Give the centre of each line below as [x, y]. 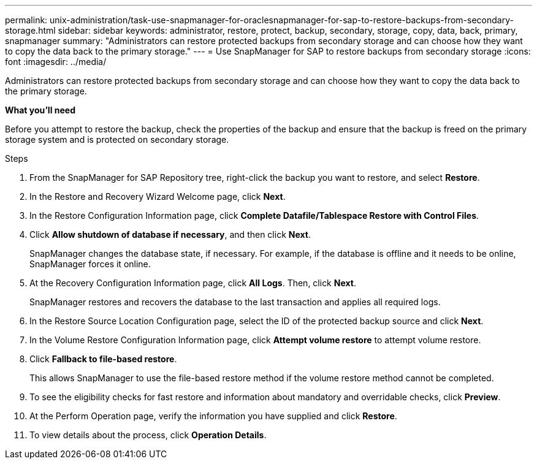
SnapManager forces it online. [90, 264]
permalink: [26, 20]
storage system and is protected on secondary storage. [117, 139]
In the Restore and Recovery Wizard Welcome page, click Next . [158, 196]
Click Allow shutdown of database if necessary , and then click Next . [170, 234]
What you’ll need [40, 110]
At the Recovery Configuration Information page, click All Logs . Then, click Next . [193, 283]
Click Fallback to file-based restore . [103, 359]
